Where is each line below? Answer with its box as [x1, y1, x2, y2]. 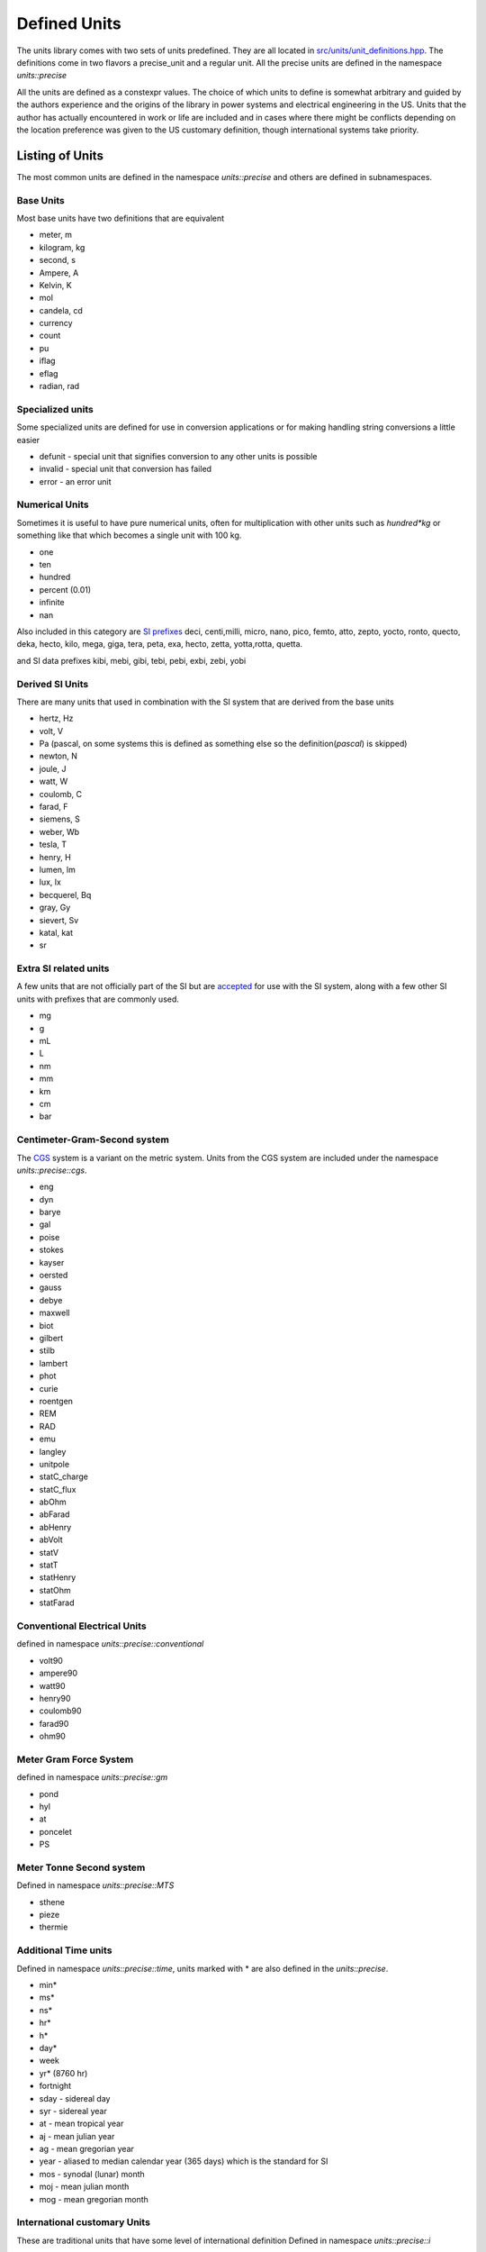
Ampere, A [39, 267, 79, 278]
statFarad [39, 1597, 75, 1608]
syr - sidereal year [39, 2105, 107, 2116]
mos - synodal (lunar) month [39, 2168, 146, 2179]
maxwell [39, 1307, 70, 1319]
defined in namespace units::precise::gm [16, 1772, 168, 1783]
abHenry [39, 1521, 72, 1532]
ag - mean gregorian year [39, 2144, 135, 2155]
